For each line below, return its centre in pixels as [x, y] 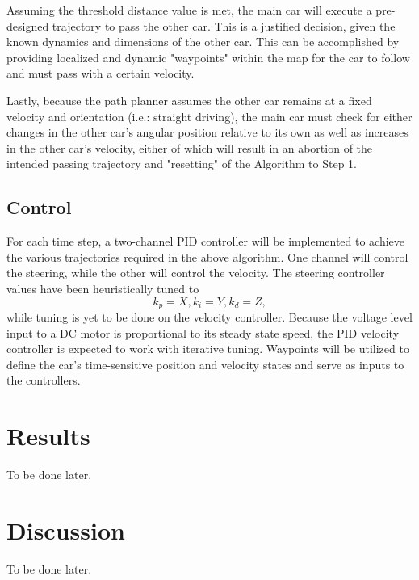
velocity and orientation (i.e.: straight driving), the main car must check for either [209, 116]
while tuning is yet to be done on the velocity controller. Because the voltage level [209, 316]
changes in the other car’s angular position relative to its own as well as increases [207, 132]
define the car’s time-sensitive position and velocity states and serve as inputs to [205, 364]
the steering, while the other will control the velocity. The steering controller [196, 273]
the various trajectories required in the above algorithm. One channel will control [207, 256]
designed [28, 25]
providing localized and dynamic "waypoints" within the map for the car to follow [208, 57]
